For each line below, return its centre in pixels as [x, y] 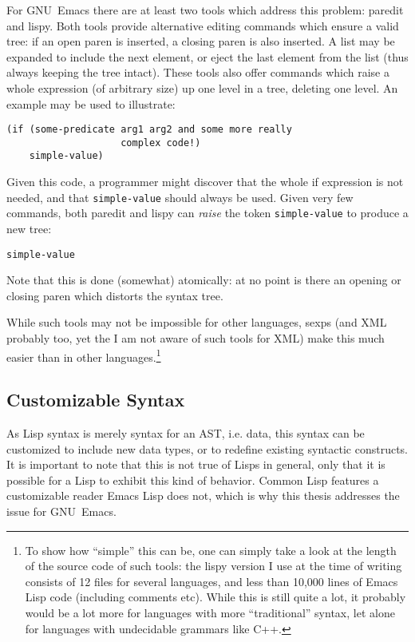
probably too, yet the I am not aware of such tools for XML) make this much [196, 338]
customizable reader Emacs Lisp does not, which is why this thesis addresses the [203, 495]
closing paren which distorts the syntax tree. [115, 295]
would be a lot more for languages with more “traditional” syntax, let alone [210, 613]
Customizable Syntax [96, 400]
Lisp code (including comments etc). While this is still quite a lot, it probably [215, 597]
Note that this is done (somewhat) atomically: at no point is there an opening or [204, 280]
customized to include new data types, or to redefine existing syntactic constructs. [207, 448]
